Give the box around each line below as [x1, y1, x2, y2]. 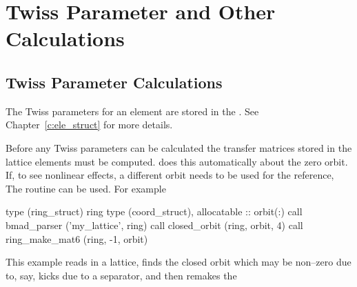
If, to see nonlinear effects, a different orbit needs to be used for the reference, [6, 168, 334, 182]
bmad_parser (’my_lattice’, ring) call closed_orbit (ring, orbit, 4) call [6, 217, 303, 232]
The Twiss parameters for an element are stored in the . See [6, 103, 259, 118]
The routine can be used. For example [6, 181, 166, 195]
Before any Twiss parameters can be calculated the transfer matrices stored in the [6, 140, 352, 155]
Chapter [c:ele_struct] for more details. [6, 117, 173, 132]
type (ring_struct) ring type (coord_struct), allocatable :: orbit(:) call [6, 204, 303, 219]
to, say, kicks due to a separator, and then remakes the [6, 268, 237, 282]
